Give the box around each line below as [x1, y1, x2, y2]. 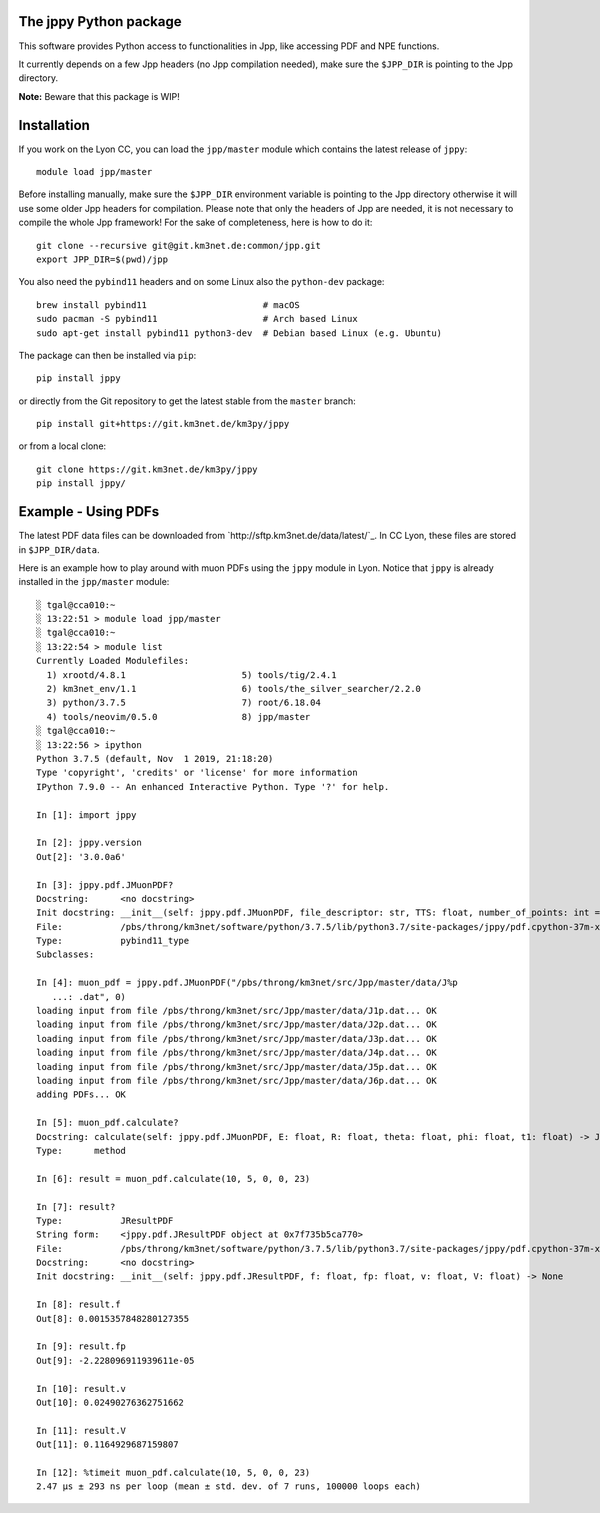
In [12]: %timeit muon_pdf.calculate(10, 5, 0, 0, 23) [36, 1466, 311, 1478]
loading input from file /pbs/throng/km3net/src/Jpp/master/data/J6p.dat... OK [36, 1075, 437, 1086]
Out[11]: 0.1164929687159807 [36, 1439, 179, 1450]
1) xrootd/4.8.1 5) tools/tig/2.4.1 [46, 669, 337, 680]
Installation [18, 116, 90, 134]
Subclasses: [36, 949, 95, 960]
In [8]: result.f [36, 1299, 121, 1310]
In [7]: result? [36, 1201, 116, 1212]
